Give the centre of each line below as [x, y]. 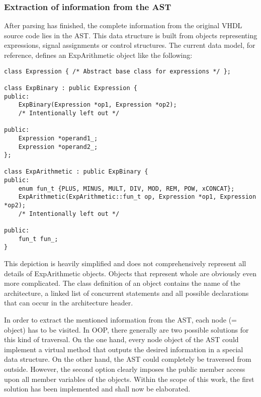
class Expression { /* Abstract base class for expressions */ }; [118, 71]
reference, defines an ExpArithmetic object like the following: [98, 55]
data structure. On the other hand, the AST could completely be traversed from [128, 359]
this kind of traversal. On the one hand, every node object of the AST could [121, 339]
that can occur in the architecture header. [69, 303]
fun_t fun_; [38, 239]
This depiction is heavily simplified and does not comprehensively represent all [125, 263]
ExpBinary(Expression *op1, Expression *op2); [98, 105]
